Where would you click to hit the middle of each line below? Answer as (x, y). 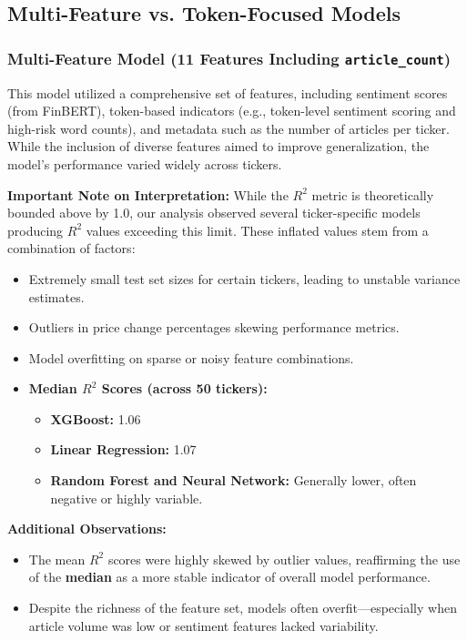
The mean (57, 559)
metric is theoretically (373, 194)
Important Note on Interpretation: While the (148, 194)
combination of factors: (71, 248)
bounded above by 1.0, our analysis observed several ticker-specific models (214, 213)
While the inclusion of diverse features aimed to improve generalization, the (218, 146)
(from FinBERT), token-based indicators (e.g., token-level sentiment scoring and (232, 111)
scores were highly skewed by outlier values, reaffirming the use (284, 559)
